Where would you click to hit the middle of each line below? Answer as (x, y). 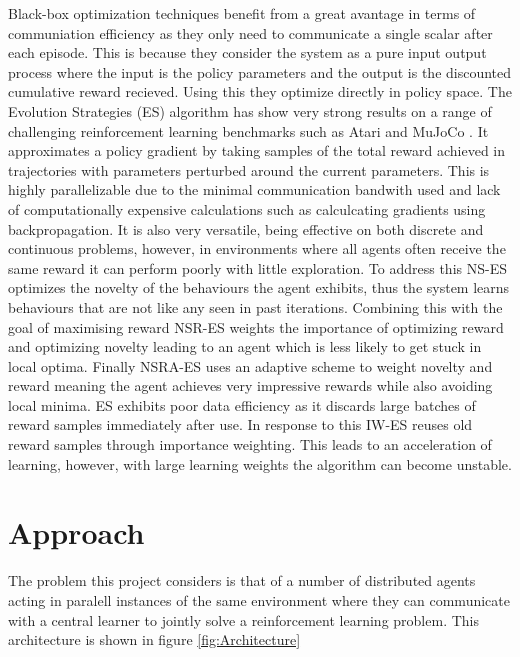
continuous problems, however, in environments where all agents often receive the (257, 248)
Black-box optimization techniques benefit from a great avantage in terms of (242, 13)
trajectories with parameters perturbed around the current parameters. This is (249, 169)
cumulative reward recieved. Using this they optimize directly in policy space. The (260, 91)
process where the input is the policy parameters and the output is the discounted (260, 71)
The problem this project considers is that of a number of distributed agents (242, 580)
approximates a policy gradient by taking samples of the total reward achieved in (256, 150)
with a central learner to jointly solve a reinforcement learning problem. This (243, 619)
